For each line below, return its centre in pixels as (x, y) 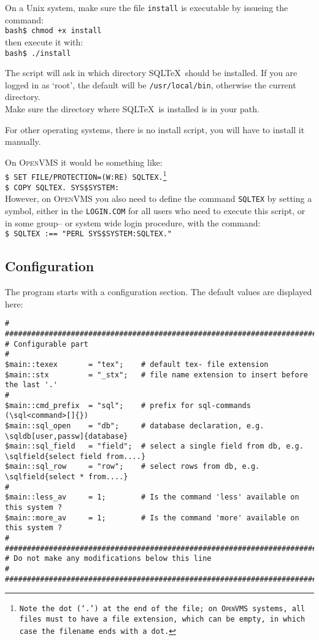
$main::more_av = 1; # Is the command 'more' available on (152, 518)
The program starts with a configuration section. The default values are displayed (159, 292)
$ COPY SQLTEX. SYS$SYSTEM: (62, 187)
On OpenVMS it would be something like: (84, 162)
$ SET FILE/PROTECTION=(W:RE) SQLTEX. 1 (86, 175)
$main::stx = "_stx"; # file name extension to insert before (156, 375)
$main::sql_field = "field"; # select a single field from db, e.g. (154, 446)
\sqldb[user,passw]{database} (67, 436)
